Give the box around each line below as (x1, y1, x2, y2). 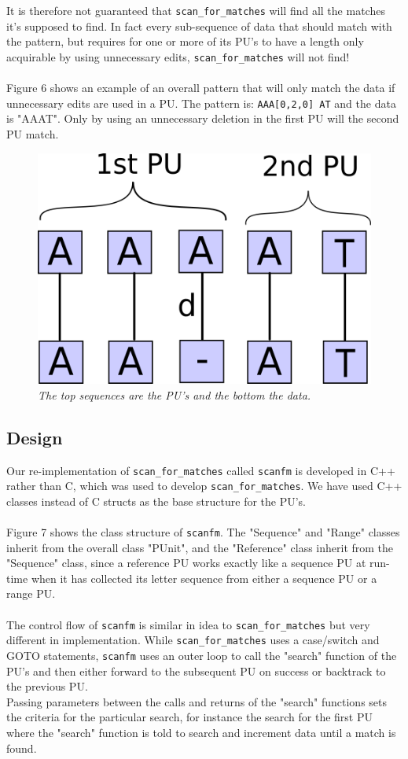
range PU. (6, 585, 56, 602)
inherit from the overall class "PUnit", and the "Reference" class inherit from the (6, 539, 394, 555)
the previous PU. (6, 678, 88, 695)
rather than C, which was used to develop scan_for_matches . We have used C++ (6, 477, 402, 494)
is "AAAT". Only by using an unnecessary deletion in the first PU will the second (6, 110, 399, 127)
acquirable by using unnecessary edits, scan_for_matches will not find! (6, 48, 350, 64)
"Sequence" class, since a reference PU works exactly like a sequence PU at (6, 555, 366, 571)
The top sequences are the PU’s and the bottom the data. (38, 386, 311, 403)
